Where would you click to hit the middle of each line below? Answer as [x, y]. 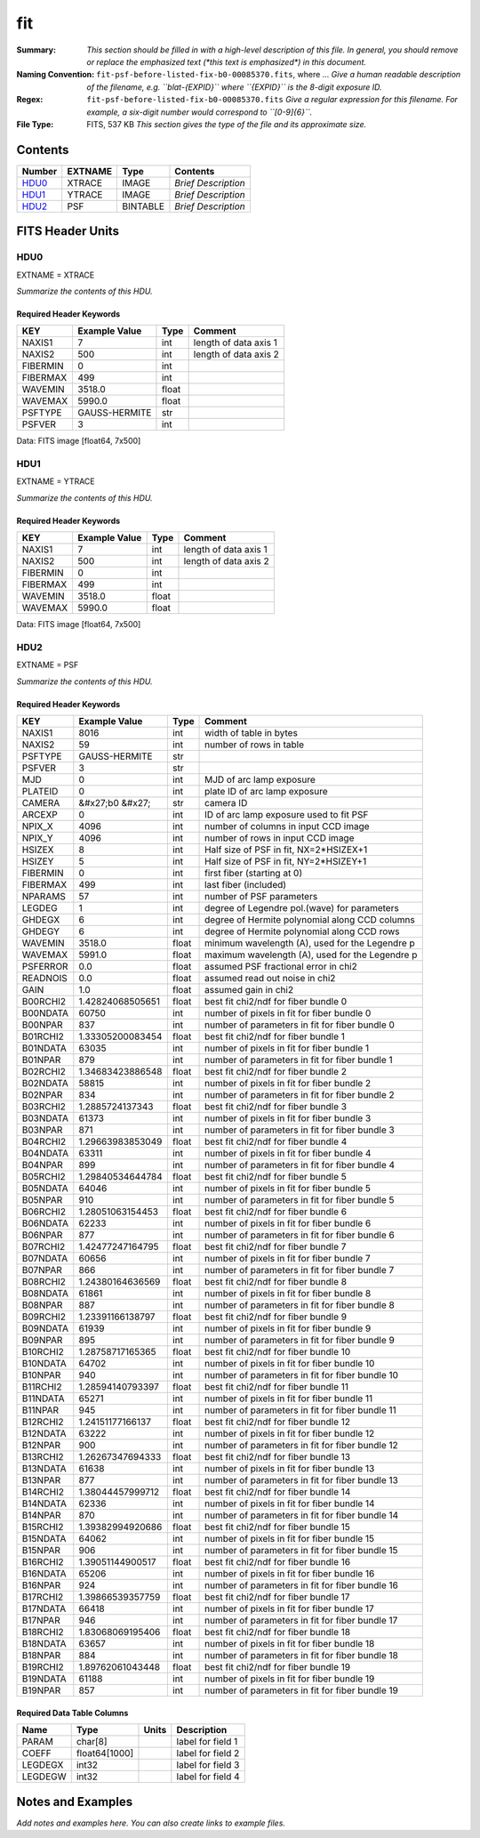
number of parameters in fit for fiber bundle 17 [301, 1621]
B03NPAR [42, 1130]
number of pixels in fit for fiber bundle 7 [288, 1259]
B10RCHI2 [43, 1352]
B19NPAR [41, 1690]
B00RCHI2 [44, 1002]
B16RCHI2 [43, 1562]
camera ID [226, 803]
